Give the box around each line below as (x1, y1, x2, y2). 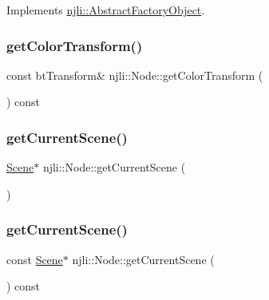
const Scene (6, 251, 63, 267)
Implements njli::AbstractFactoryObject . (6, 2, 205, 18)
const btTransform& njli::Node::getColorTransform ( (6, 66, 263, 83)
